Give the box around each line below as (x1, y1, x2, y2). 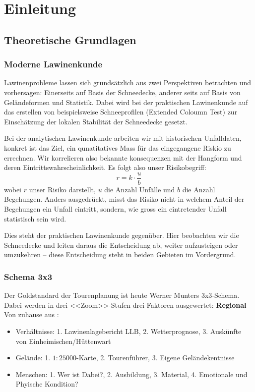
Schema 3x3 (4, 270, 53, 282)
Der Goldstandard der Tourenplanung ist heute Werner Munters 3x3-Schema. (4, 290, 240, 300)
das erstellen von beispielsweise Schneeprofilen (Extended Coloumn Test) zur (4, 107, 238, 117)
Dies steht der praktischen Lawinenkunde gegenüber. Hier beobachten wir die (4, 230, 239, 240)
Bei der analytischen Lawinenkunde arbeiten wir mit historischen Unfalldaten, (4, 133, 242, 143)
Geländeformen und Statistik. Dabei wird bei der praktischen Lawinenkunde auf (4, 97, 248, 107)
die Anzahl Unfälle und (104, 184, 175, 194)
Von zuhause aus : (4, 309, 59, 320)
